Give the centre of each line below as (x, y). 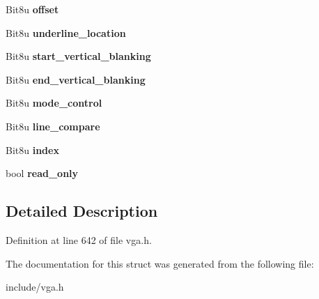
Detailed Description (82, 211)
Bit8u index (32, 149)
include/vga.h (35, 287)
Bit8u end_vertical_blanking (76, 79)
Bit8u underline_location (66, 32)
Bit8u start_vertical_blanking (78, 56)
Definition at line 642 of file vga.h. (79, 239)
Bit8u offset (32, 9)
